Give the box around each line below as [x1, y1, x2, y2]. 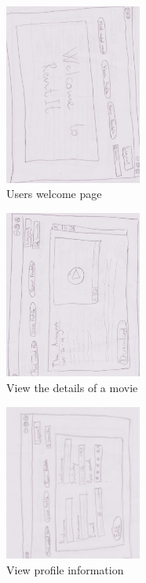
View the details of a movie [6, 379, 138, 396]
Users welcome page [6, 185, 102, 202]
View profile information [6, 561, 124, 577]
